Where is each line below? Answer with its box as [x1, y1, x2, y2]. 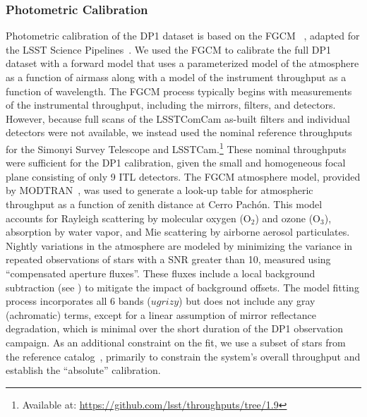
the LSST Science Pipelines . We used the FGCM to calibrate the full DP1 [6, 42, 331, 56]
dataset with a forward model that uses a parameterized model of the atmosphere [6, 56, 359, 71]
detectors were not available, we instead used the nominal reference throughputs [6, 125, 352, 140]
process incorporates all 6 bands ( [6, 294, 151, 308]
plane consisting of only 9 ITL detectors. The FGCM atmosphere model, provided [6, 169, 361, 183]
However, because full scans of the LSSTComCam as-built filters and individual [6, 111, 350, 126]
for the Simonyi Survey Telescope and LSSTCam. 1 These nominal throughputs [6, 139, 347, 156]
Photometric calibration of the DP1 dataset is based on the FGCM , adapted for [6, 28, 360, 43]
